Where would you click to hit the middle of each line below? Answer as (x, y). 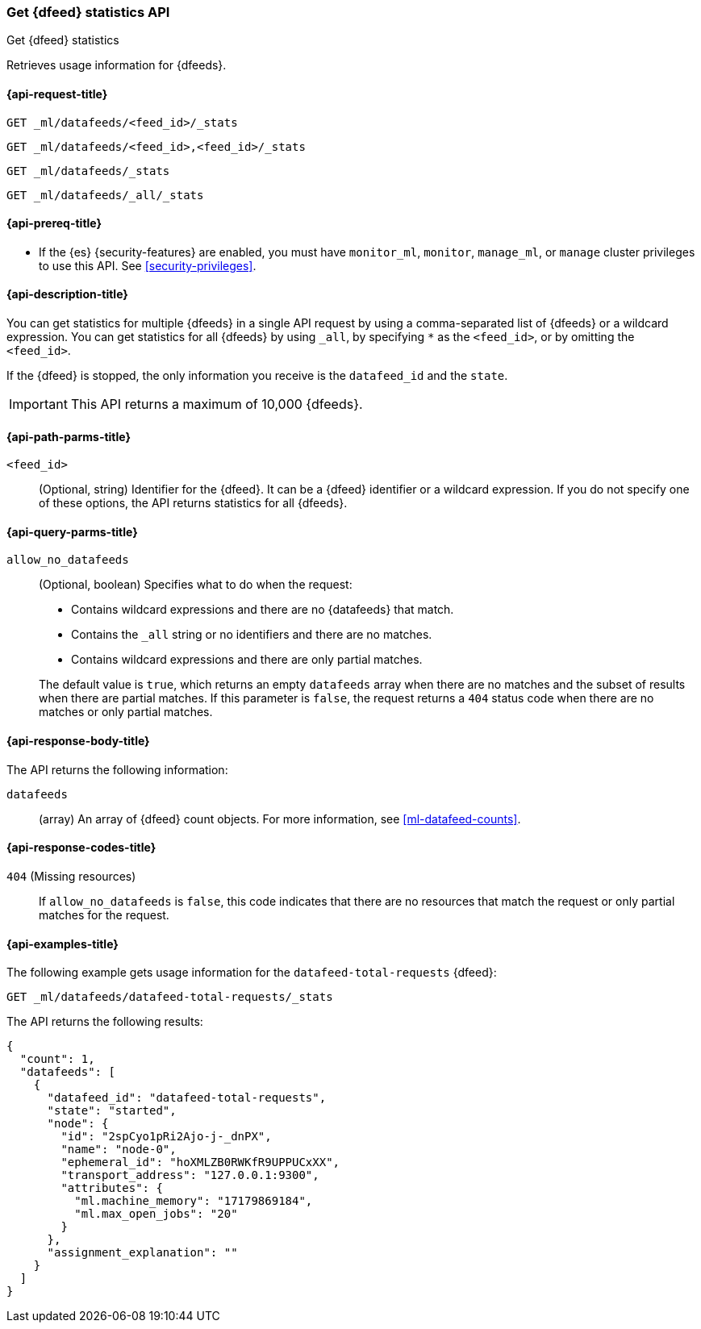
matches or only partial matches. (126, 712)
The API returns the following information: (117, 769)
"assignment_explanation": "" (142, 1253)
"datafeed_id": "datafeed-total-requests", (187, 1098)
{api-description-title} (67, 294)
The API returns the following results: (105, 1022)
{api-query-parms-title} (72, 531)
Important (38, 404)
